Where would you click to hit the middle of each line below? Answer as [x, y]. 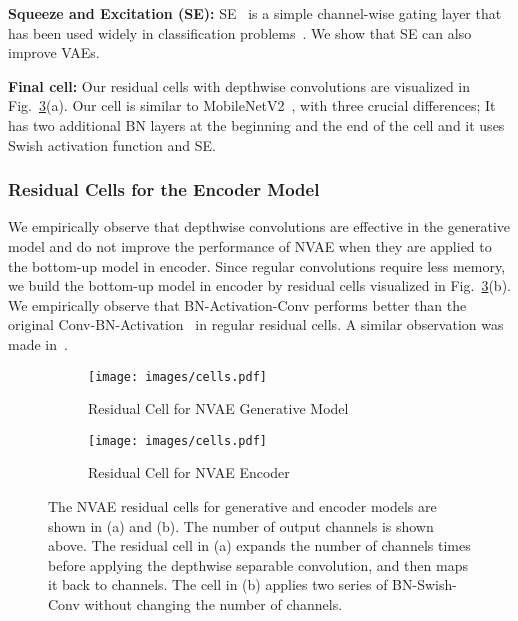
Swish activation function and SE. [112, 144]
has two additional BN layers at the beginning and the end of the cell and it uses [256, 124]
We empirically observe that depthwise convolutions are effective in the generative [259, 226]
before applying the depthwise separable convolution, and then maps [258, 564]
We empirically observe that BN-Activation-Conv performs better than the [237, 304]
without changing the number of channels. [213, 604]
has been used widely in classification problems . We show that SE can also [240, 32]
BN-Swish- [424, 584]
